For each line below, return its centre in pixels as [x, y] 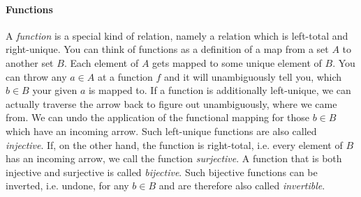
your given [55, 90]
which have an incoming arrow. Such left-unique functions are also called [161, 131]
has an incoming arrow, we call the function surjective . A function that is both [174, 158]
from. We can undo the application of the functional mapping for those [157, 117]
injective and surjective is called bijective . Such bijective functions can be [162, 172]
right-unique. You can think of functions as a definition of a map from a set [167, 49]
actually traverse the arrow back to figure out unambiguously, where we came [171, 103]
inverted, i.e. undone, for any [67, 186]
